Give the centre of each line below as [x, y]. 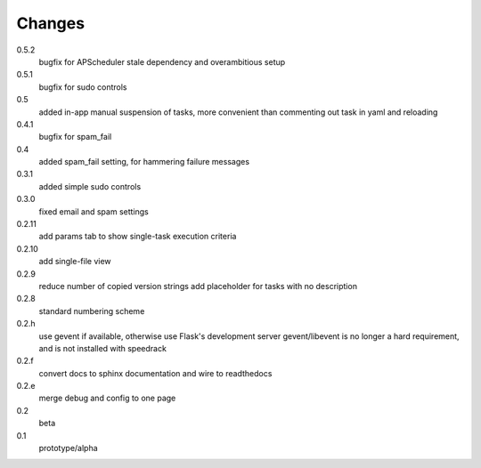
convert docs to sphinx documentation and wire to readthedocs [155, 373]
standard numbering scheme [92, 311]
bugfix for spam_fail [75, 137]
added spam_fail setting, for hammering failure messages [144, 162]
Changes [50, 23]
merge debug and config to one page [107, 398]
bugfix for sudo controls [83, 87]
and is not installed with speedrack [102, 348]
